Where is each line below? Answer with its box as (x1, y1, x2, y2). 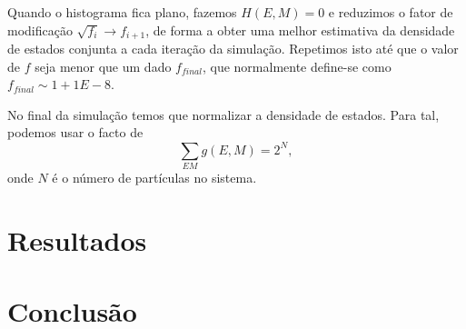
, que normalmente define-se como (202, 56, 392, 75)
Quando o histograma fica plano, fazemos (7, 3, 237, 21)
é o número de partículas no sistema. (52, 167, 257, 186)
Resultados (7, 221, 147, 258)
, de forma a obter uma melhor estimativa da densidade (145, 20, 455, 39)
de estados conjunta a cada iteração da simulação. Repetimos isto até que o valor (7, 39, 459, 58)
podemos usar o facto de (7, 123, 144, 142)
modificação (7, 20, 73, 39)
